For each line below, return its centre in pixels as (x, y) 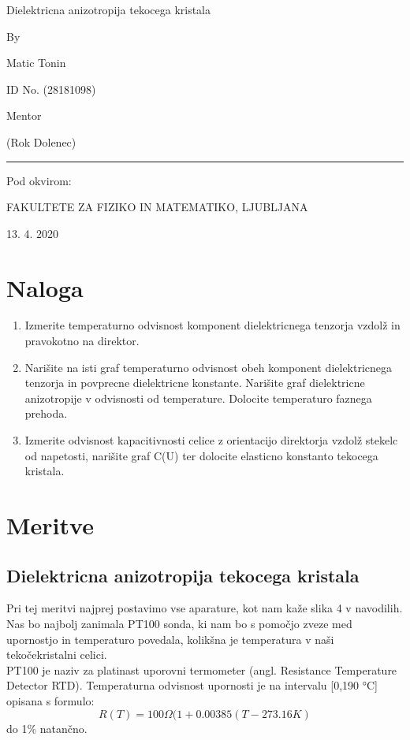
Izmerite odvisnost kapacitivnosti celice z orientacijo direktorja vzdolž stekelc (211, 440)
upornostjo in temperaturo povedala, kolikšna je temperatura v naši (170, 639)
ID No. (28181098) (51, 89)
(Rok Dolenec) (41, 141)
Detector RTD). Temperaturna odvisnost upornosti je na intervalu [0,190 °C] (192, 685)
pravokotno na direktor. (82, 341)
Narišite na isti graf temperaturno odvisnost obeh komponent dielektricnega (209, 367)
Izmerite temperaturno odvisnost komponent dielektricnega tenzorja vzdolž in (212, 325)
